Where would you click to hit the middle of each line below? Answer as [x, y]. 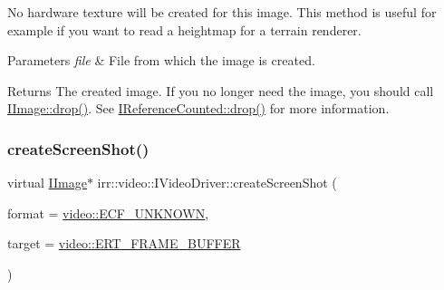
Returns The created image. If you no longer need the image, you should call [221, 90]
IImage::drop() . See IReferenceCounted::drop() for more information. [198, 108]
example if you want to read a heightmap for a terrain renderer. [184, 29]
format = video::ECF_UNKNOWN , [108, 213]
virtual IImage [47, 183]
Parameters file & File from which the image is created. [161, 60]
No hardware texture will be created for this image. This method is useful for [222, 12]
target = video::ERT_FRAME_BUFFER [124, 243]
